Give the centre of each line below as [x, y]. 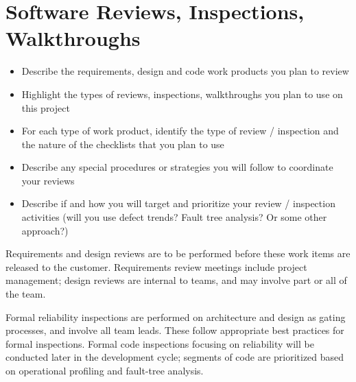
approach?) [45, 230]
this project [46, 107]
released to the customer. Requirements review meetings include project [156, 266]
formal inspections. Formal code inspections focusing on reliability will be [160, 343]
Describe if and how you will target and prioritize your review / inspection [178, 203]
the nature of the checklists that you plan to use [123, 144]
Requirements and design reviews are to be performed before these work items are [178, 253]
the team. [26, 294]
